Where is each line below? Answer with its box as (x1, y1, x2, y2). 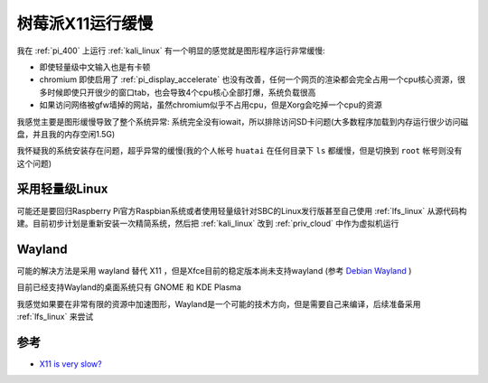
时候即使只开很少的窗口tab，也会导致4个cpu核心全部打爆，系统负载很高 (46, 87, 316, 98)
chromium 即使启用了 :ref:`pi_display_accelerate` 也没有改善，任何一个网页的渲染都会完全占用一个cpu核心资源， (39, 74, 458, 85)
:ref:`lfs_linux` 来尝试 (16, 312, 94, 322)
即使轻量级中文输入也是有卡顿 (39, 61, 151, 72)
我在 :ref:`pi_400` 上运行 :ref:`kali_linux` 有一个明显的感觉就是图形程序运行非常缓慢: (16, 45, 325, 56)
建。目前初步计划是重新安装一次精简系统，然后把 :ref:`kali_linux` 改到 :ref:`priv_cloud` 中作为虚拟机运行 (16, 218, 399, 229)
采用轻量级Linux (16, 182, 108, 197)
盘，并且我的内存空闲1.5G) (16, 128, 116, 139)
